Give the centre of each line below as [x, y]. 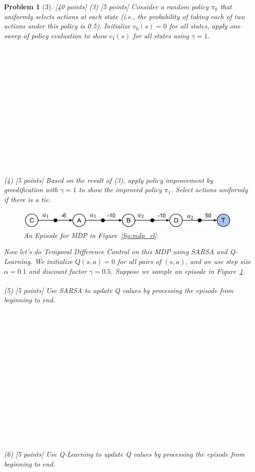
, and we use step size [218, 261]
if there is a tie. [28, 199]
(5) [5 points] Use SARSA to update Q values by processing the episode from [119, 290]
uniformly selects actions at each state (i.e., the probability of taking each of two [124, 16]
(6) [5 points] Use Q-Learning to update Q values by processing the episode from [124, 454]
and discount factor [58, 271]
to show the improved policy [120, 190]
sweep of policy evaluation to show [55, 35]
